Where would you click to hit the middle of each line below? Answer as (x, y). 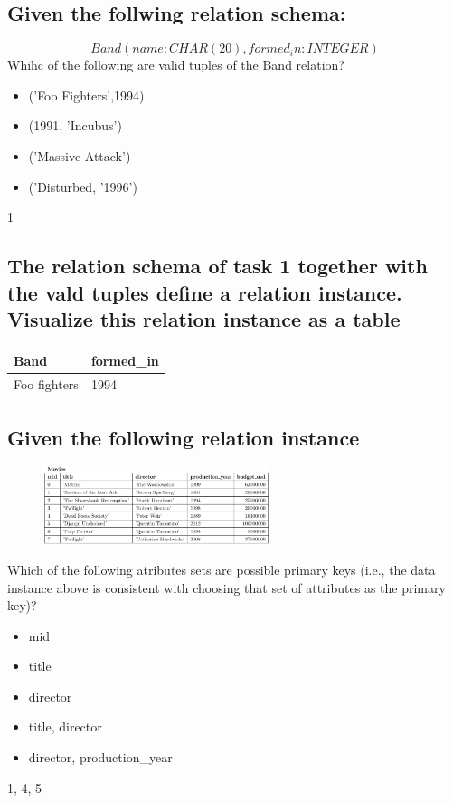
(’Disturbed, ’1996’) (83, 186)
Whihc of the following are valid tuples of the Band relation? (176, 65)
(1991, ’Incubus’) (75, 125)
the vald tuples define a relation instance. (205, 292)
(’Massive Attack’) (80, 155)
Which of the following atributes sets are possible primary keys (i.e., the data (222, 569)
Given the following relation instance (184, 437)
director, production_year (100, 757)
